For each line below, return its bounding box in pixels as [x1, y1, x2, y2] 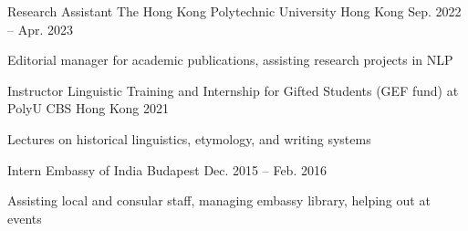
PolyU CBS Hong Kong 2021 [7, 99, 169, 118]
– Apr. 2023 [7, 19, 73, 38]
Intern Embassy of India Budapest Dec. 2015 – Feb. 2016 [7, 160, 327, 179]
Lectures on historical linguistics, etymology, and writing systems [7, 129, 371, 148]
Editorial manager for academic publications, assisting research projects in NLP [7, 50, 453, 69]
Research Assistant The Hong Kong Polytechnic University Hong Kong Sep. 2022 [7, 2, 462, 20]
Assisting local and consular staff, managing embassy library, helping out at [7, 191, 431, 210]
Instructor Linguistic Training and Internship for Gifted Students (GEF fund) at [7, 80, 459, 100]
